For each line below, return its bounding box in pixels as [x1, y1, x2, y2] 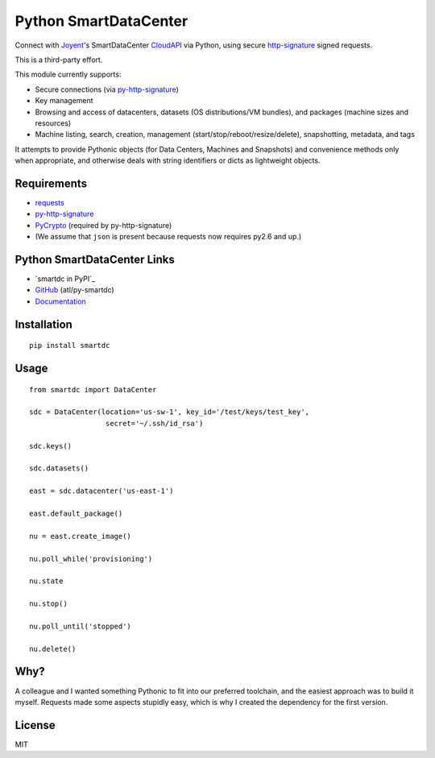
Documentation [35, 296, 86, 306]
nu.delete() [29, 644, 77, 653]
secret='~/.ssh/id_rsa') [105, 419, 204, 428]
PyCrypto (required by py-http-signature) [35, 220, 172, 230]
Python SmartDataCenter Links [14, 252, 175, 266]
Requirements [14, 176, 88, 190]
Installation [14, 317, 72, 331]
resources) [35, 118, 72, 128]
